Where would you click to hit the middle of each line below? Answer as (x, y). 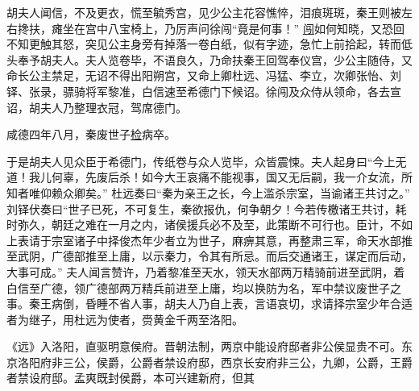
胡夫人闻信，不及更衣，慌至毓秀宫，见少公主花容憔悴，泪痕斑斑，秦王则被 (204, 12)
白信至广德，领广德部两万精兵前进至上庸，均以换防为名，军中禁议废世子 (198, 287)
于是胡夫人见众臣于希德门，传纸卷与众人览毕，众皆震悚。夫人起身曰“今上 (201, 161)
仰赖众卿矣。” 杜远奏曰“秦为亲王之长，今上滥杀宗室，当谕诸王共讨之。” (225, 192)
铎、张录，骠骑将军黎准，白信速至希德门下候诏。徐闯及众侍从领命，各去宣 (204, 91)
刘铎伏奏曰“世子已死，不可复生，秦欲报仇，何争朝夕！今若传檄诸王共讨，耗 (207, 208)
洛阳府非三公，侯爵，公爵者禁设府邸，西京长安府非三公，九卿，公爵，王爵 (215, 362)
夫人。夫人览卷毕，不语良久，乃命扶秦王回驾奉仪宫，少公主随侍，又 (232, 59)
